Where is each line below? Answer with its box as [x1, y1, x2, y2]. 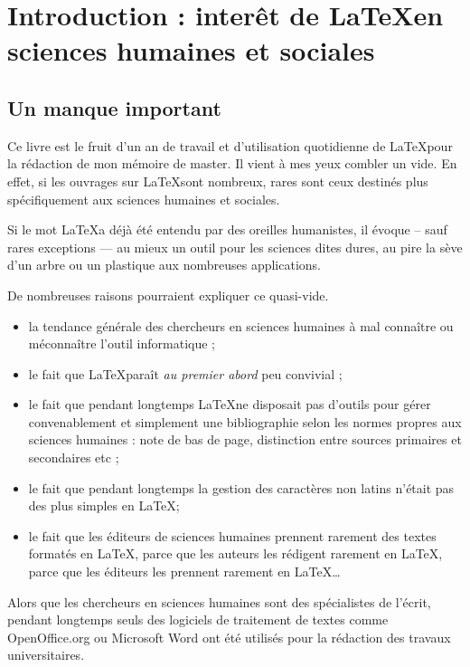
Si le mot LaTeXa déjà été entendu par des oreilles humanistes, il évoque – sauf [7, 220, 447, 239]
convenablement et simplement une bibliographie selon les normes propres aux [28, 412, 462, 431]
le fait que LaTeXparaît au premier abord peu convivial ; [28, 364, 343, 383]
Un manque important [7, 93, 221, 121]
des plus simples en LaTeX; [28, 496, 180, 515]
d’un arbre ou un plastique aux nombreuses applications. [7, 255, 321, 274]
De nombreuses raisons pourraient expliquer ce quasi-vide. [7, 285, 329, 304]
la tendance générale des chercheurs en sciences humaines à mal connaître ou [28, 316, 454, 335]
